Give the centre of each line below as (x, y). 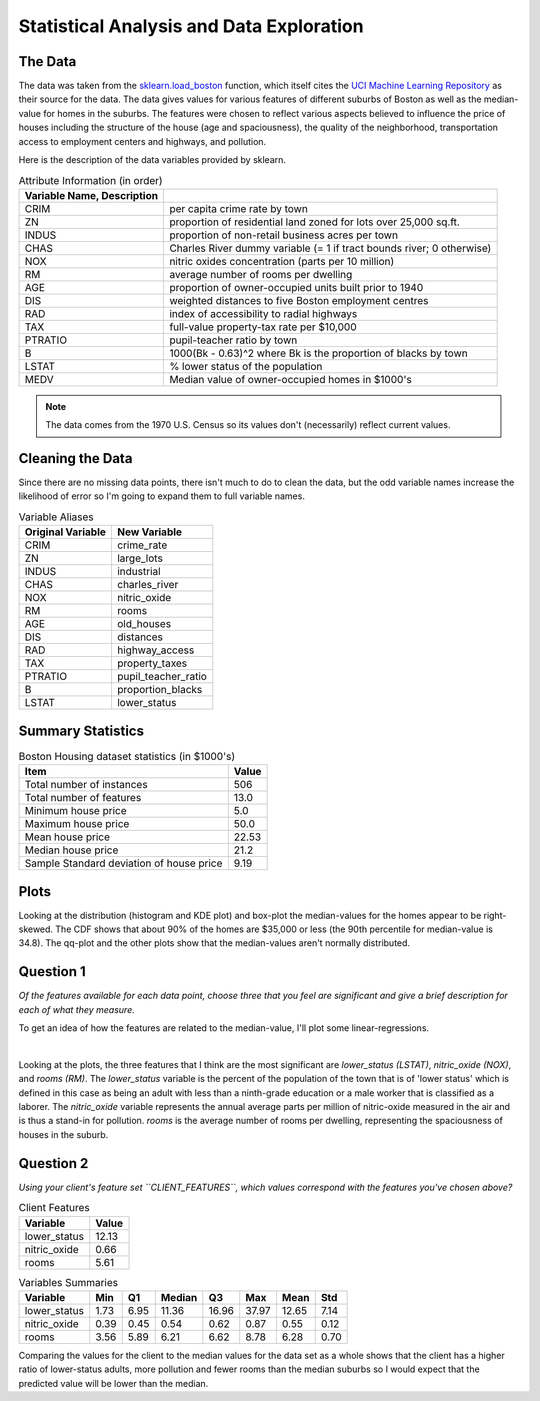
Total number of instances (86, 785)
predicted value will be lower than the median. (113, 1383)
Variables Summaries (68, 1282)
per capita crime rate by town (239, 208)
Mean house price (67, 837)
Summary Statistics (81, 730)
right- (495, 915)
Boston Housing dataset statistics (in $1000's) (127, 756)
